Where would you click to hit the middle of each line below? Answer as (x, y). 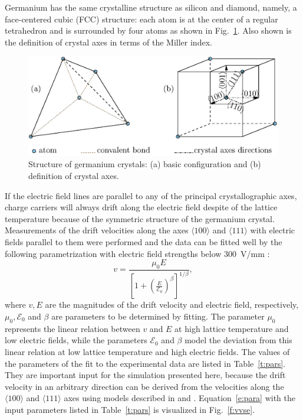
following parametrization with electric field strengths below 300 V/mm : (137, 253)
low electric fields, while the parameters (76, 340)
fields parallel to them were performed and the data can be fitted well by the (144, 242)
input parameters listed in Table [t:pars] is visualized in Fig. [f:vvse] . (130, 409)
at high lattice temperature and (232, 328)
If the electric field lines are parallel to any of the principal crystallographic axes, (151, 195)
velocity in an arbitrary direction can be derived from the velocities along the (144, 386)
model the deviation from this (238, 340)
